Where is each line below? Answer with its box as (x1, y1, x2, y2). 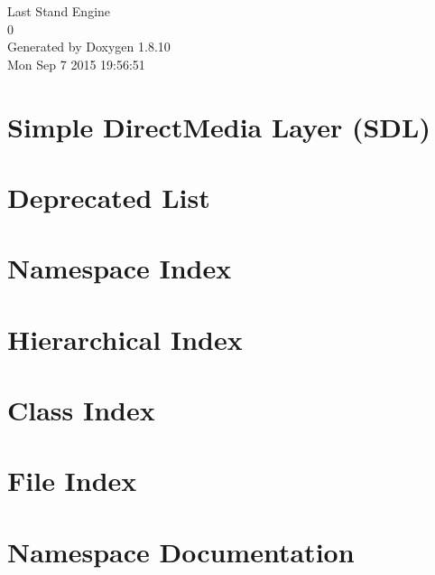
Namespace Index (7, 250, 232, 287)
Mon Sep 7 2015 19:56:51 (7, 54, 145, 73)
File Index (7, 462, 137, 499)
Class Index (7, 391, 155, 429)
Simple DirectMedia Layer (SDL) (7, 108, 430, 145)
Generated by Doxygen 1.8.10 (7, 37, 171, 56)
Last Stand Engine (7, 2, 111, 20)
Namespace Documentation (7, 533, 355, 570)
